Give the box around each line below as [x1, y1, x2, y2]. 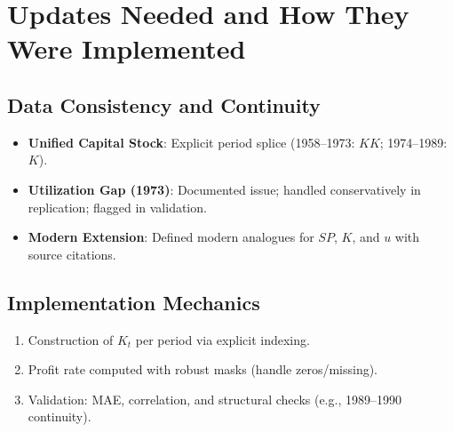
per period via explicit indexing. [135, 330, 310, 348]
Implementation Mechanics [7, 288, 260, 316]
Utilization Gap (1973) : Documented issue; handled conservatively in [28, 180, 421, 198]
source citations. [28, 244, 116, 263]
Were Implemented [7, 30, 246, 67]
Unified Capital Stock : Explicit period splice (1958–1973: [28, 132, 355, 151]
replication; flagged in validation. [28, 197, 207, 216]
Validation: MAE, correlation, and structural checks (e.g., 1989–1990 [28, 389, 401, 408]
